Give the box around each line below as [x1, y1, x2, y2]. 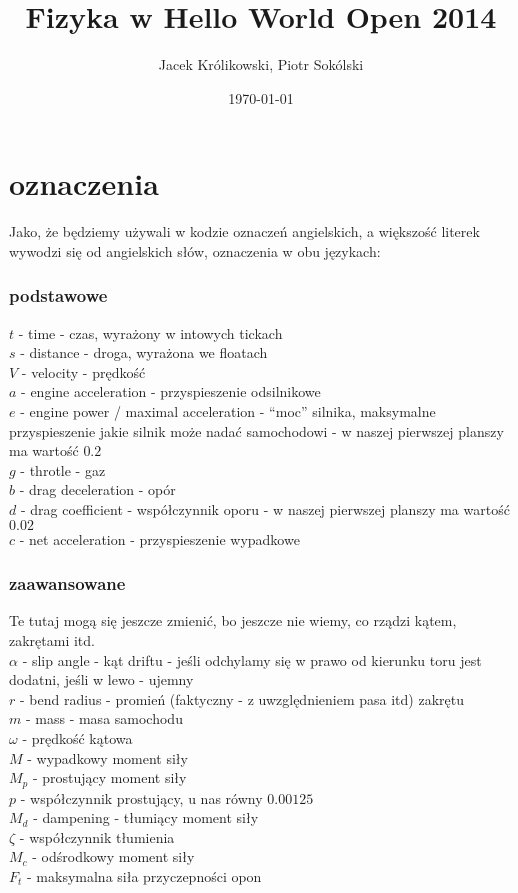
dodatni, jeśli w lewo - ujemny [9, 669, 194, 690]
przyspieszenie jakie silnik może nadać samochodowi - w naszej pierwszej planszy [9, 420, 504, 441]
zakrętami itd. [9, 630, 95, 650]
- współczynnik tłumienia [19, 826, 175, 847]
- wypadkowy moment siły [27, 747, 188, 768]
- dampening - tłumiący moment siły [33, 807, 259, 828]
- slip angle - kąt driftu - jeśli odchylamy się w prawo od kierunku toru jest [22, 649, 482, 670]
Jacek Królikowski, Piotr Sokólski [158, 54, 364, 75]
